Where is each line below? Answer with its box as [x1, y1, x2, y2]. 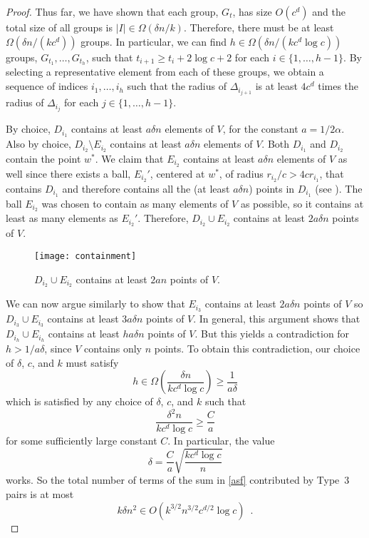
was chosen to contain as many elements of [41, 196, 229, 210]
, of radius [219, 166, 264, 181]
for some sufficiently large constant [6, 433, 157, 448]
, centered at [150, 166, 205, 181]
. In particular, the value [167, 433, 275, 448]
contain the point [6, 151, 81, 166]
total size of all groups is [6, 20, 113, 34]
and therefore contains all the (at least [62, 181, 230, 196]
